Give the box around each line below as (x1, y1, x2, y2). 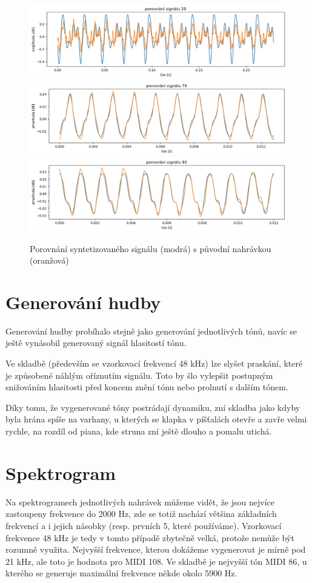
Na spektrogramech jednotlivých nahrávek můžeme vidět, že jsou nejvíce (5, 495, 274, 508)
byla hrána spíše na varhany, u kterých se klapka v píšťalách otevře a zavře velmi (5, 413, 307, 425)
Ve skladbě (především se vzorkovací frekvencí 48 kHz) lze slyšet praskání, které (5, 357, 303, 370)
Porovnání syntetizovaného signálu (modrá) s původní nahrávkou (30, 242, 271, 255)
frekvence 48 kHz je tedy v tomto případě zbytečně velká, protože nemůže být (5, 531, 294, 544)
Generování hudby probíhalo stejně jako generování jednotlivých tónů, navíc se (5, 324, 297, 337)
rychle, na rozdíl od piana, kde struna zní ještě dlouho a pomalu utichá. (5, 425, 272, 438)
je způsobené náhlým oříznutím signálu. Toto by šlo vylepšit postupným (5, 368, 273, 381)
